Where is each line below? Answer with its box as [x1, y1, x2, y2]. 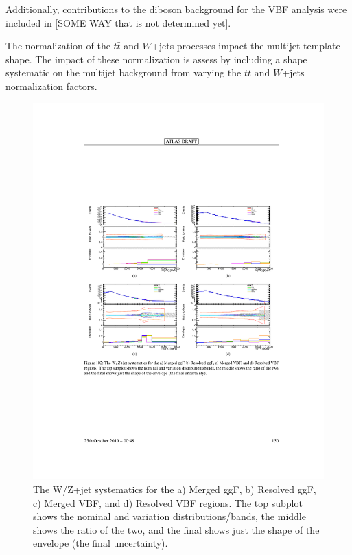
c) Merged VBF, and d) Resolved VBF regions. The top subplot [33, 495, 303, 510]
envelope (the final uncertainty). [33, 536, 168, 550]
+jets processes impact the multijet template [151, 38, 340, 53]
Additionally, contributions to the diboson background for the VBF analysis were [5, 2, 347, 16]
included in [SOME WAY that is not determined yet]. [5, 15, 231, 30]
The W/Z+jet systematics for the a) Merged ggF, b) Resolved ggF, [33, 482, 316, 497]
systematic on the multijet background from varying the [5, 65, 242, 80]
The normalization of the [5, 38, 110, 53]
